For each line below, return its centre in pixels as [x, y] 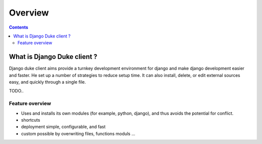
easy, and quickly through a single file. [48, 82]
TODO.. [16, 91]
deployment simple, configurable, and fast [63, 127]
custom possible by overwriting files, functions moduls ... [78, 133]
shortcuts [31, 120]
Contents [19, 27]
